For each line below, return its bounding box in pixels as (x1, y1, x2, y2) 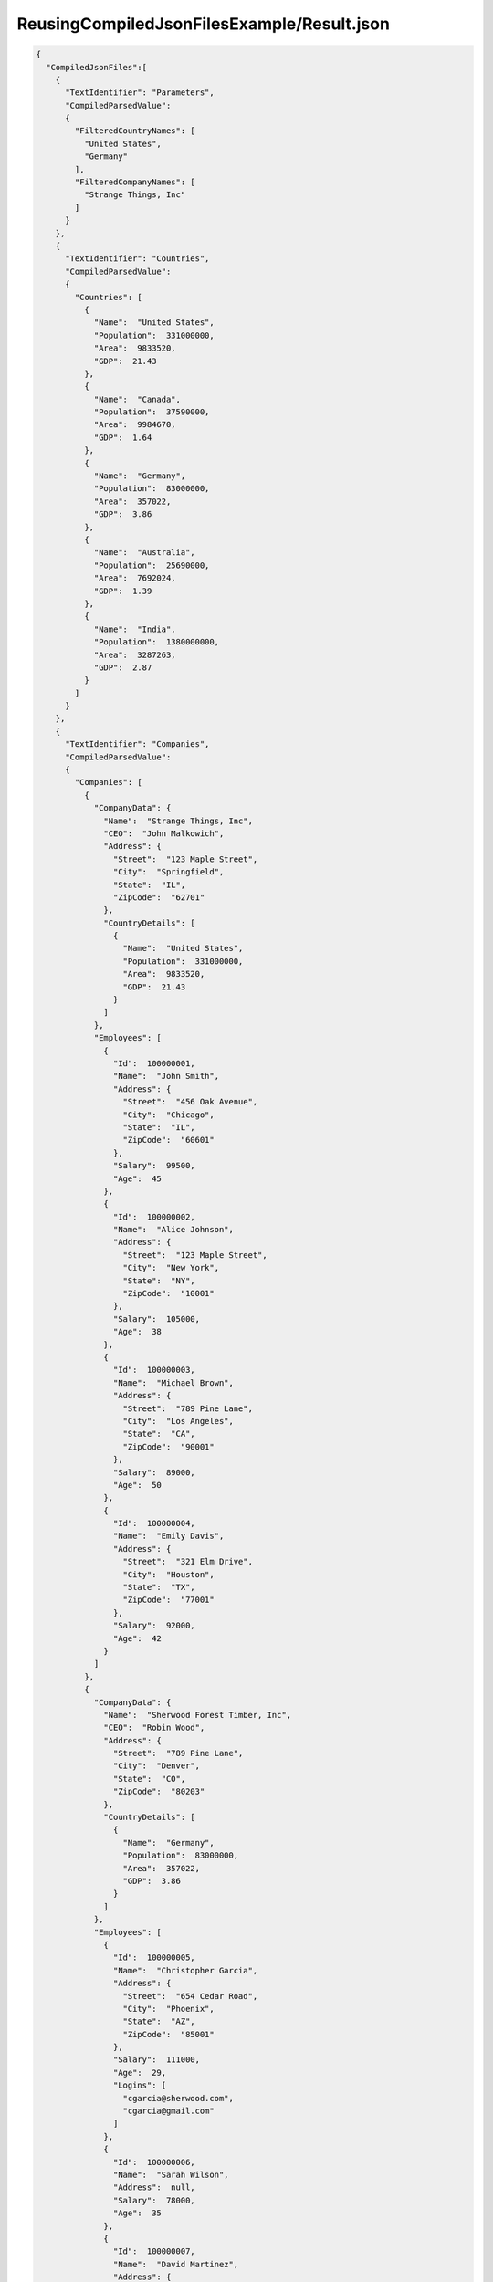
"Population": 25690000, (93, 560, 210, 570)
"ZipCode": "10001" (122, 1288, 215, 1299)
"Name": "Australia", (93, 548, 195, 558)
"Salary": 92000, (112, 1620, 195, 1631)
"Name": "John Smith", (112, 1071, 219, 1082)
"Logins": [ (112, 2080, 167, 2090)
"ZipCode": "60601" (122, 1135, 215, 1146)
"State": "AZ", (122, 2016, 195, 2026)
